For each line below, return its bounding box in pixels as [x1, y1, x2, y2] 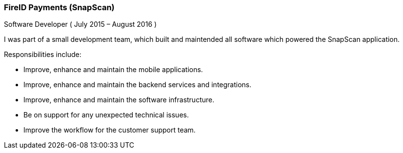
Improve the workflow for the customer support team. [23, 126, 196, 134]
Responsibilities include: [4, 50, 81, 59]
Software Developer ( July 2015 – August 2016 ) [4, 20, 157, 29]
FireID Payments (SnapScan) [4, 2, 115, 12]
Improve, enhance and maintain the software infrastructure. [23, 96, 215, 104]
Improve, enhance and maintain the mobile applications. [23, 65, 203, 74]
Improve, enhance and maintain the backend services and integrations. [23, 80, 252, 89]
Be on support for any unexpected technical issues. [23, 111, 189, 119]
